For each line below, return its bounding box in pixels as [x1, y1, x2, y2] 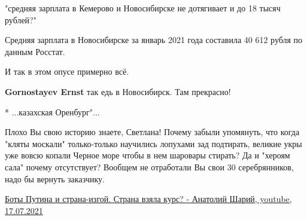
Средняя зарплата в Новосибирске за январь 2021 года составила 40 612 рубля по [5, 33, 303, 46]
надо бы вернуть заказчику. [5, 172, 105, 185]
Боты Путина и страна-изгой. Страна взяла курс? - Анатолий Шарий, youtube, [5, 192, 292, 205]
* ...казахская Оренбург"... [5, 105, 100, 118]
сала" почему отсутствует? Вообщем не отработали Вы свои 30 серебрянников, [5, 160, 294, 173]
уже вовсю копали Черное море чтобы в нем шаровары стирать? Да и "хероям [5, 149, 290, 161]
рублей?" [5, 13, 37, 26]
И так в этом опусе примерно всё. [5, 65, 129, 78]
